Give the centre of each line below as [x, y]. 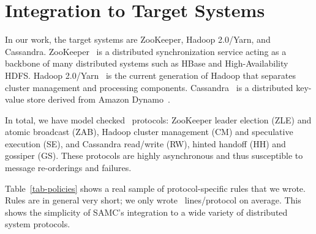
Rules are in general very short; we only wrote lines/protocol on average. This [153, 200]
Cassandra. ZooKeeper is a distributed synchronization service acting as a [146, 51]
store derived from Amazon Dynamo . [99, 99]
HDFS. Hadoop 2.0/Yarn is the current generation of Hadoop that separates [150, 75]
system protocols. [38, 224]
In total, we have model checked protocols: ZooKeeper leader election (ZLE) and [158, 119]
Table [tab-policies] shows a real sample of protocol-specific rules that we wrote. [155, 188]
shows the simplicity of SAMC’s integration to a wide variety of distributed [146, 212]
